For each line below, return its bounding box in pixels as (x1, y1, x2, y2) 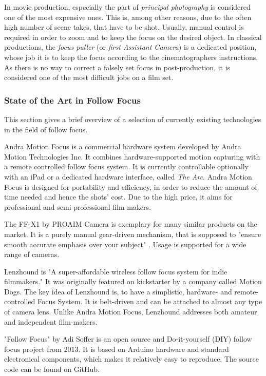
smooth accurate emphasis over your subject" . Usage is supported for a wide (4, 239, 246, 249)
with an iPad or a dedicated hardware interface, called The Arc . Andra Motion (4, 171, 252, 182)
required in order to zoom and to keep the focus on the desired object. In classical (4, 31, 262, 42)
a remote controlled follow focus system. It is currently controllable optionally (4, 161, 249, 172)
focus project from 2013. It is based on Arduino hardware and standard (4, 343, 229, 354)
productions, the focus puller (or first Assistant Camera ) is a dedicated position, (4, 42, 257, 52)
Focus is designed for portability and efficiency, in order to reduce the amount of (4, 181, 257, 192)
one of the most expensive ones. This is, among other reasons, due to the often (4, 11, 252, 22)
